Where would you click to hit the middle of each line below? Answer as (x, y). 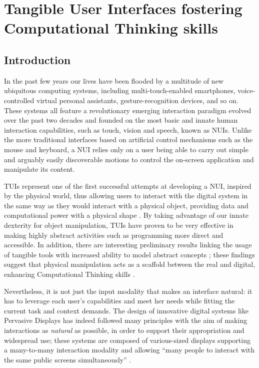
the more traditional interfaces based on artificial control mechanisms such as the (128, 139)
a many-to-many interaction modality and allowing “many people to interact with (129, 350)
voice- (246, 90)
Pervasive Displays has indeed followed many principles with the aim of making (126, 320)
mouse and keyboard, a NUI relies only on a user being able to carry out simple (126, 149)
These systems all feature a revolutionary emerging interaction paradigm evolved (128, 110)
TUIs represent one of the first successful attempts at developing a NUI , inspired (128, 186)
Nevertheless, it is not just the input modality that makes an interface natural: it (128, 291)
